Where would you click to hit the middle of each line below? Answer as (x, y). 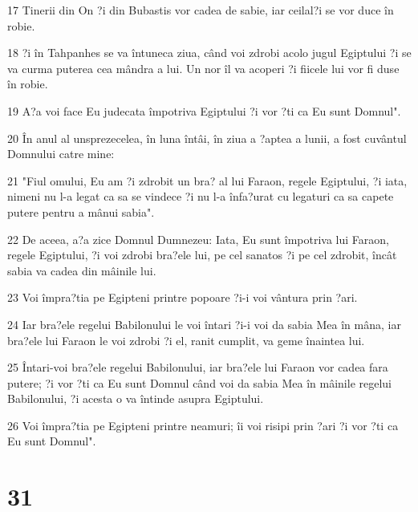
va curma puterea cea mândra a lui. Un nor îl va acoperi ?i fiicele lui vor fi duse (203, 68)
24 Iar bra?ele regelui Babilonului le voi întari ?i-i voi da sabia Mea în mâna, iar (204, 324)
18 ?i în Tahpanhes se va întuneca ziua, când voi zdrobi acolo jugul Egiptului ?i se (209, 53)
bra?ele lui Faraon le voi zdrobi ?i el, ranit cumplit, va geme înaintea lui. (186, 340)
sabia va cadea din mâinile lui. (82, 270)
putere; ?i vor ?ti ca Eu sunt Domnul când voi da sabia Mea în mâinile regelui (199, 382)
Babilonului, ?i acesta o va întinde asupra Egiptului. (136, 398)
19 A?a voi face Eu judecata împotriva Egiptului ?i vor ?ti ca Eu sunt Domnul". (204, 110)
